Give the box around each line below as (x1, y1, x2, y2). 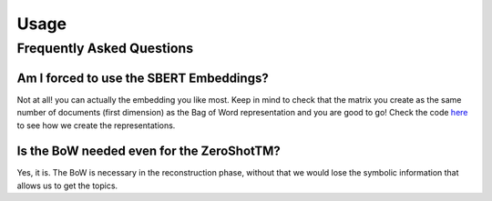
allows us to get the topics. (16, 180, 118, 191)
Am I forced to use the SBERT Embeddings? (16, 70, 269, 85)
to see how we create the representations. (16, 119, 176, 131)
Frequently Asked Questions (16, 40, 194, 56)
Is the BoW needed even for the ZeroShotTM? (16, 144, 282, 159)
